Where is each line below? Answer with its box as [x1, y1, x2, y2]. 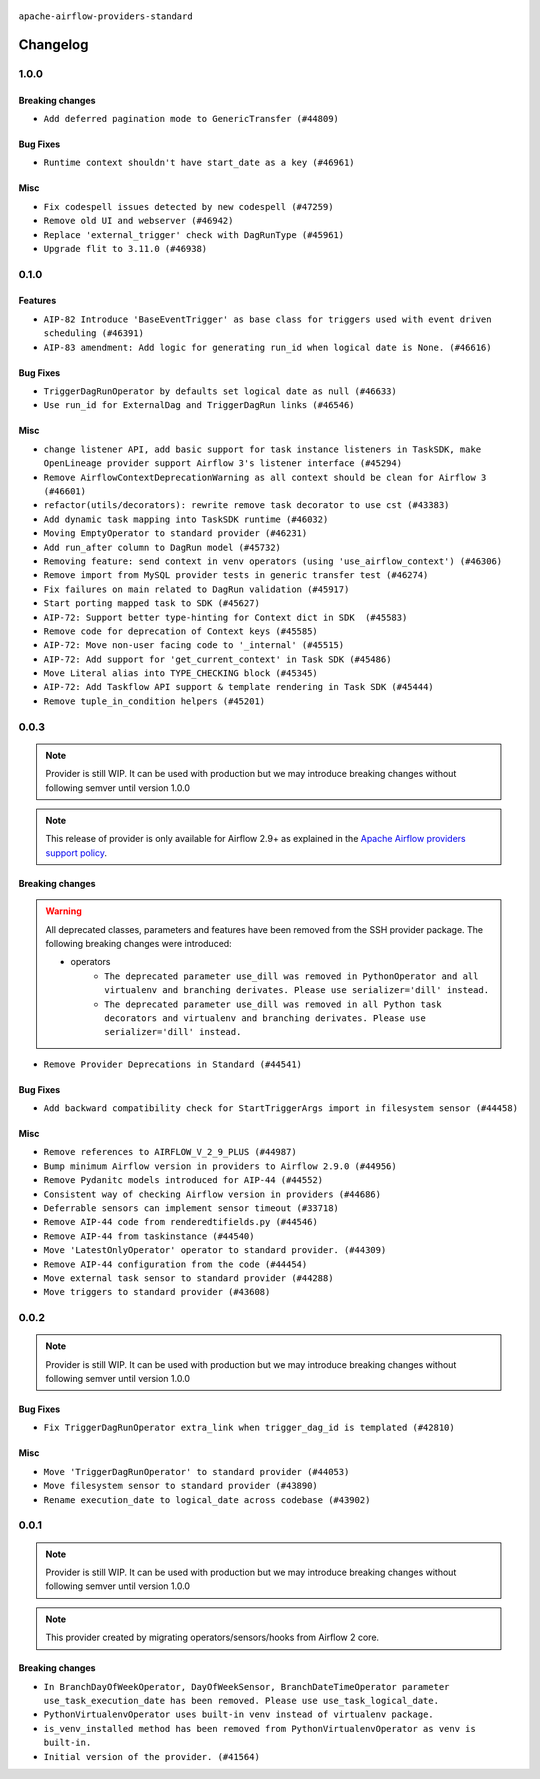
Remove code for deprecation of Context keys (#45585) [43, 625, 319, 637]
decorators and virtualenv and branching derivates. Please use [104, 1012, 427, 1024]
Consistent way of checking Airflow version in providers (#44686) [43, 1188, 382, 1200]
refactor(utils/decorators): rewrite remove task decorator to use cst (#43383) [43, 500, 450, 511]
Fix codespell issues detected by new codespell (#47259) [43, 201, 334, 212]
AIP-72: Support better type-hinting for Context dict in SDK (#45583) [43, 611, 408, 623]
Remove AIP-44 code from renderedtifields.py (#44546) [43, 1216, 319, 1228]
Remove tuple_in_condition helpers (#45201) [43, 695, 266, 707]
